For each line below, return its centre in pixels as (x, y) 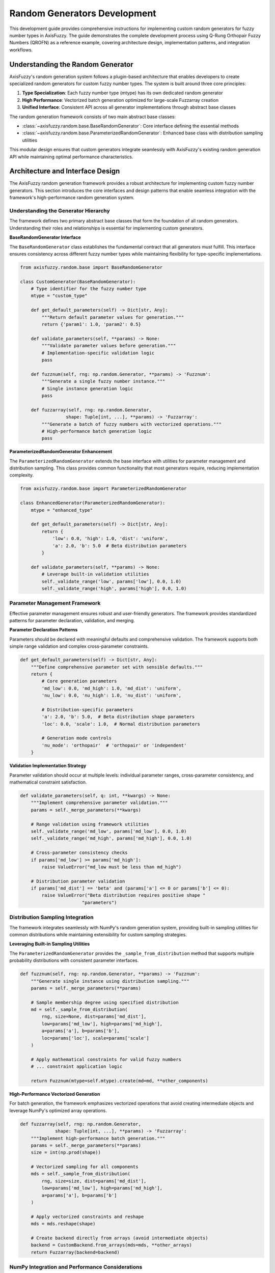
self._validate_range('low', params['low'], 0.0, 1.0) (112, 581)
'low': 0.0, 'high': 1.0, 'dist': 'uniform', (110, 539)
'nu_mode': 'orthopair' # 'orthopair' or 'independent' (114, 745)
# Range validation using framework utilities (90, 824)
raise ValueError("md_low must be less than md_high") (112, 867)
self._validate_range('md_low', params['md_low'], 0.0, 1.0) (109, 831)
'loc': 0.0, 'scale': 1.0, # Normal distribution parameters (121, 724)
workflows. (21, 50)
